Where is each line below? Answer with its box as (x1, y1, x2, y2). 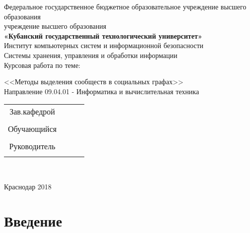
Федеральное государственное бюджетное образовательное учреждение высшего (4, 1, 247, 11)
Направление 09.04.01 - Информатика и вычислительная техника (4, 86, 199, 96)
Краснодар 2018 (4, 181, 52, 191)
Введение (4, 210, 62, 231)
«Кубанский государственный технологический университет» (4, 30, 202, 41)
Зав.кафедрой (9, 106, 55, 117)
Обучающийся (8, 123, 57, 135)
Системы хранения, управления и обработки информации (4, 50, 178, 60)
